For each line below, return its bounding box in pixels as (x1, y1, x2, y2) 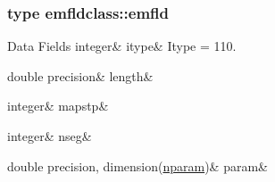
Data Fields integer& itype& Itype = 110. (7, 37, 237, 55)
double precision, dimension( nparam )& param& (7, 156, 268, 175)
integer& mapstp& (7, 96, 109, 115)
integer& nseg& (7, 127, 92, 145)
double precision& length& (7, 66, 154, 85)
